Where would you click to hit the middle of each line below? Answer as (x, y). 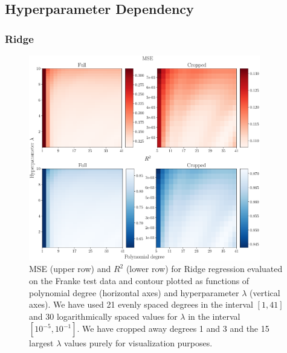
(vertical (265, 292)
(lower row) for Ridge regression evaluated (204, 269)
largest (41, 343)
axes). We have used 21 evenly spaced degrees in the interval (141, 304)
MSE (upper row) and (70, 269)
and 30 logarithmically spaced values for (103, 316)
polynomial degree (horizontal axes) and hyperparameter (134, 292)
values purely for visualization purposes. (138, 343)
